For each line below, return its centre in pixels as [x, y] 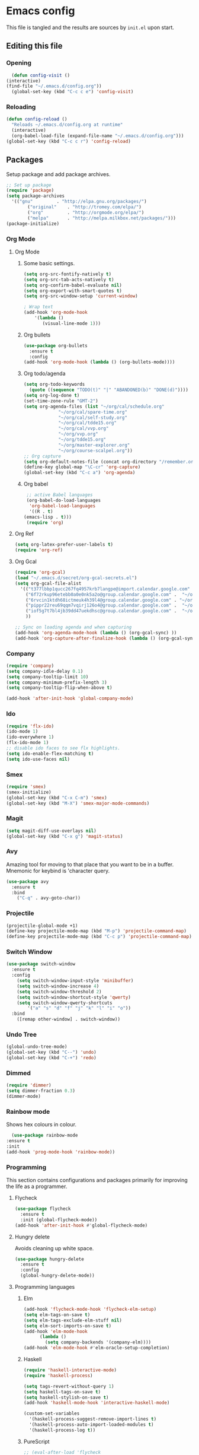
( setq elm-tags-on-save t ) [57, 1315]
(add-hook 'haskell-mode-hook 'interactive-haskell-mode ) [97, 1403]
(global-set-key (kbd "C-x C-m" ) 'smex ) [57, 798]
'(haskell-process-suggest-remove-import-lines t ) [93, 1419]
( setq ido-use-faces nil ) [38, 759]
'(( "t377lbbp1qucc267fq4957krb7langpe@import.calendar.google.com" [105, 589]
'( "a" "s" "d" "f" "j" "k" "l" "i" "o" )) [79, 1008]
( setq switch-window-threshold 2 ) [59, 992]
